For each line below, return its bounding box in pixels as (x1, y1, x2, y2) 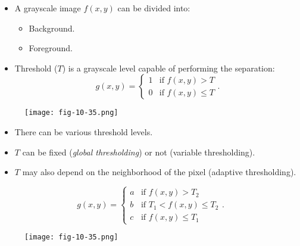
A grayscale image (14, 2, 81, 14)
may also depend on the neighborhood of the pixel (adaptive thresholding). (22, 166, 296, 178)
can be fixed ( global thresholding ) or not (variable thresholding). (22, 145, 255, 158)
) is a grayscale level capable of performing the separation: (62, 61, 275, 74)
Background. (29, 21, 75, 34)
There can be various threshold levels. (14, 126, 153, 138)
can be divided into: (117, 2, 190, 14)
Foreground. (29, 42, 73, 54)
